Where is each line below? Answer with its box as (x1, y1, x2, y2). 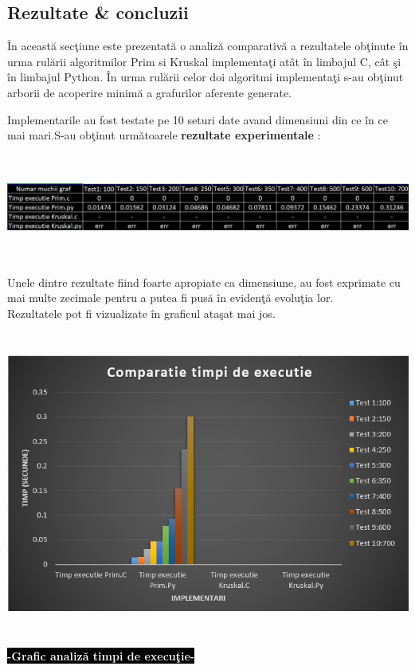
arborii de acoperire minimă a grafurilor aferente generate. (7, 84, 292, 100)
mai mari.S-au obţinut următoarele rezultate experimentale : (7, 127, 321, 143)
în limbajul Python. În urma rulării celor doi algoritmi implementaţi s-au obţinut (7, 69, 404, 85)
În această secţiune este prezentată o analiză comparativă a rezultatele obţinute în (7, 37, 409, 54)
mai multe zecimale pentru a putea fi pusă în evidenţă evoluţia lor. (7, 289, 334, 306)
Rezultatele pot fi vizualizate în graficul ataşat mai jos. (7, 304, 276, 321)
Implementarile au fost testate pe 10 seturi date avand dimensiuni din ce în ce (7, 111, 388, 127)
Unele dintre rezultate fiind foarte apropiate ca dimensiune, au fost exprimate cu (7, 273, 401, 290)
